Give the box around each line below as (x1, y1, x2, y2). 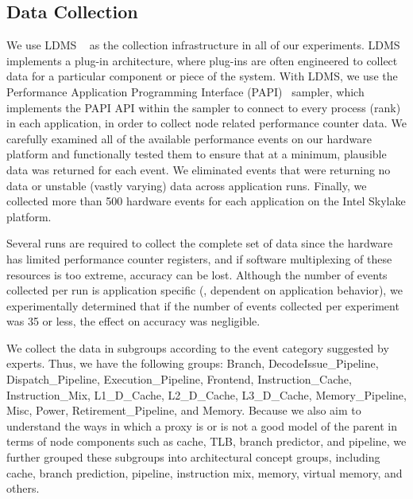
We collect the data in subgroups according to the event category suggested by (6, 339, 389, 356)
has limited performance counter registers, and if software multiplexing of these (6, 250, 392, 267)
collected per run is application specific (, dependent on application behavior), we (6, 282, 403, 298)
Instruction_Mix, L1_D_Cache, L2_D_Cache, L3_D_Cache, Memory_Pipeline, (6, 386, 407, 403)
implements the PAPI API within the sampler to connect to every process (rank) (6, 99, 401, 115)
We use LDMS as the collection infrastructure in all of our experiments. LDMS (6, 37, 400, 53)
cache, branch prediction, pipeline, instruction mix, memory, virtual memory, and (6, 464, 403, 481)
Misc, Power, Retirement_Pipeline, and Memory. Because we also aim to (6, 402, 361, 419)
